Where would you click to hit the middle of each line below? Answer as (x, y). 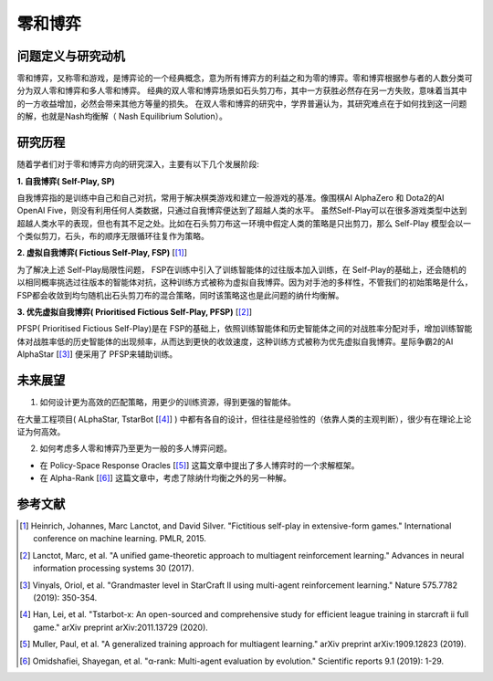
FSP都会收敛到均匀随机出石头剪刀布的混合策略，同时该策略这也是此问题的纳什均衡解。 (180, 295)
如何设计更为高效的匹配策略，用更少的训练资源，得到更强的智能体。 (168, 403)
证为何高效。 (41, 431)
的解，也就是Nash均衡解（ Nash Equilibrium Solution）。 (122, 116)
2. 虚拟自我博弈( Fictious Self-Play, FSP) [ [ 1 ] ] (102, 253)
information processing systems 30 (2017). (114, 568)
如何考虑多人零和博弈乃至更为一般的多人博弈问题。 (136, 448)
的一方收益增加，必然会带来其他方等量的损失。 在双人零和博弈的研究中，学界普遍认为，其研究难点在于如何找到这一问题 (242, 103)
